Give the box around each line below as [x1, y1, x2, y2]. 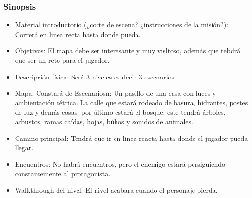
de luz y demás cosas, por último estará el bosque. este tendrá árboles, [15, 107, 226, 117]
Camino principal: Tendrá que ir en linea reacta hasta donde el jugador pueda [15, 133, 248, 143]
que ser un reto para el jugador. [15, 55, 110, 65]
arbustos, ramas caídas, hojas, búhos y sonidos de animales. [15, 116, 193, 126]
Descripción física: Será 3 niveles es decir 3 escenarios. [15, 71, 176, 81]
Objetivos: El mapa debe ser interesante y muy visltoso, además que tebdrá [15, 45, 241, 56]
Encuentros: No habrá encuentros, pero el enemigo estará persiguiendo [15, 158, 226, 169]
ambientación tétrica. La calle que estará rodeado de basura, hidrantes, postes [15, 97, 248, 107]
